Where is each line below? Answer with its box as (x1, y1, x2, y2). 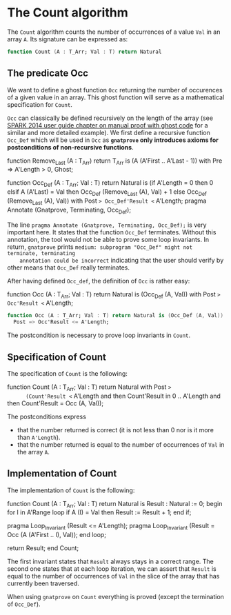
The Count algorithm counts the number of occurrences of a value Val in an (7, 28, 221, 36)
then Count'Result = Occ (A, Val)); (7, 399, 104, 407)
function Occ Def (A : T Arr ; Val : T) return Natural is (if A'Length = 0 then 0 (7, 179, 214, 189)
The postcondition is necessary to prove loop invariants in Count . (7, 331, 191, 339)
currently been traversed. (7, 579, 79, 587)
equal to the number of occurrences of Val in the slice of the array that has (7, 572, 220, 581)
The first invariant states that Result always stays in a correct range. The (7, 557, 214, 566)
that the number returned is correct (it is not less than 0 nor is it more (17, 425, 214, 434)
